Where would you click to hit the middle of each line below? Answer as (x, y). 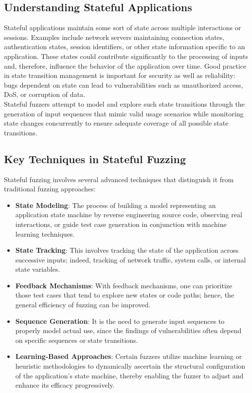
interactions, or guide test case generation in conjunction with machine (121, 224)
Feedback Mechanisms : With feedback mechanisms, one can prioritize (124, 285)
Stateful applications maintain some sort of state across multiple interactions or (123, 28)
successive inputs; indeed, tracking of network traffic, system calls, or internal (131, 259)
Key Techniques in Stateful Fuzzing (95, 159)
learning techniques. (45, 234)
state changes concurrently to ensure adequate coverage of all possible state (116, 123)
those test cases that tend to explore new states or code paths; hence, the (125, 295)
